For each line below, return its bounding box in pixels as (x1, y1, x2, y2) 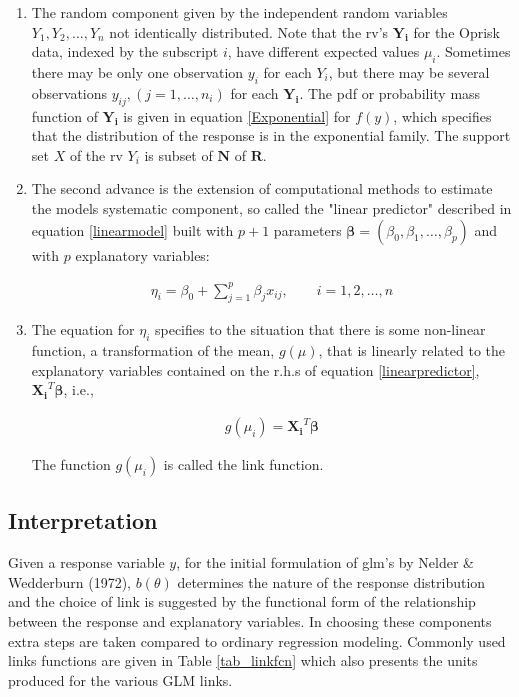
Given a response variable (8, 552, 165, 573)
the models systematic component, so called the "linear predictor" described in (31, 197, 512, 218)
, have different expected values (227, 41, 420, 62)
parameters (273, 219, 342, 240)
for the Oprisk (413, 21, 500, 42)
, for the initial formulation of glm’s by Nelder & (176, 552, 474, 573)
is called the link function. (163, 454, 324, 475)
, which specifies (393, 105, 492, 126)
